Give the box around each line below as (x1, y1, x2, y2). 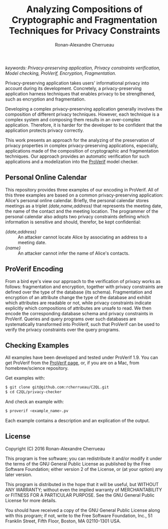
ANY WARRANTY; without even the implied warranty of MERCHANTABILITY (5, 487, 162, 493)
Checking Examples (5, 341, 69, 350)
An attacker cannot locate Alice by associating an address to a (18, 234, 147, 240)
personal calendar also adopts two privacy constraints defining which (5, 213, 150, 219)
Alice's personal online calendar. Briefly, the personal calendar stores (5, 197, 149, 203)
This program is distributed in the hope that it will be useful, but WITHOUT (5, 481, 159, 487)
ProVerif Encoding (5, 265, 64, 273)
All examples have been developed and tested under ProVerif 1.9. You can (5, 355, 158, 361)
